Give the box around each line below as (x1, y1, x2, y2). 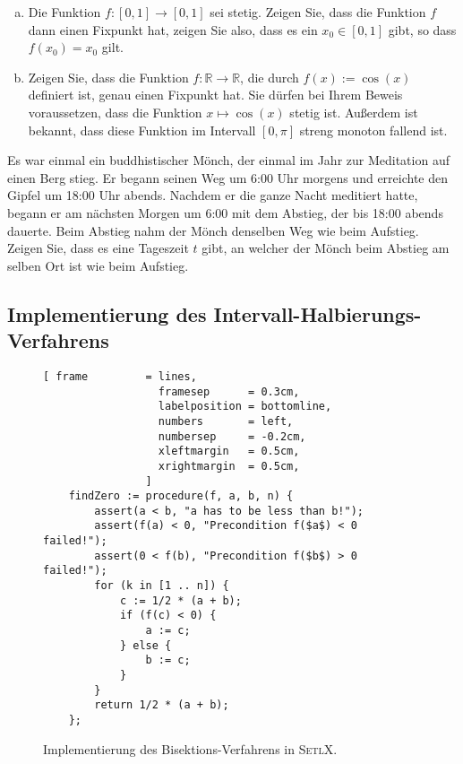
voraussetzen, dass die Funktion (28, 102, 202, 121)
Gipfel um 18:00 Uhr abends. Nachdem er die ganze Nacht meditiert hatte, (7, 186, 418, 204)
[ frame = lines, (43, 369, 197, 383)
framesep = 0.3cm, (158, 385, 300, 398)
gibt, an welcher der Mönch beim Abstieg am (201, 239, 450, 257)
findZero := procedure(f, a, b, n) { (68, 490, 294, 503)
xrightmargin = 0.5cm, (158, 459, 300, 473)
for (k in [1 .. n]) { (94, 579, 229, 593)
